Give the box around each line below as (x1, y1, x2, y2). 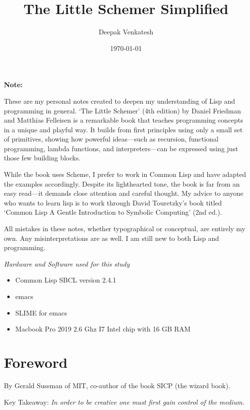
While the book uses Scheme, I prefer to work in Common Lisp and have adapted (4, 169, 246, 179)
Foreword (4, 352, 68, 372)
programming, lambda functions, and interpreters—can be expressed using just (4, 143, 238, 153)
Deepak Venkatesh (98, 27, 154, 37)
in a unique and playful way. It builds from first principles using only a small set (4, 124, 243, 134)
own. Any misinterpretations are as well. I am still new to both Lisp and (4, 233, 219, 243)
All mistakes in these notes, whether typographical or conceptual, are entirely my (4, 223, 246, 234)
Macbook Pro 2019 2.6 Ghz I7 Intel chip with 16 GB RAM (15, 324, 191, 334)
